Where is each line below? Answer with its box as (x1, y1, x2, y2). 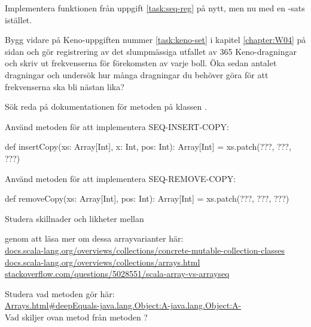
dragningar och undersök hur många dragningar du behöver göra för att (5, 68, 269, 81)
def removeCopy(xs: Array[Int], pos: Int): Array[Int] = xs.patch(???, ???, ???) (5, 192, 289, 205)
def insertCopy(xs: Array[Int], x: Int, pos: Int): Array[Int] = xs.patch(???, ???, (5, 140, 291, 153)
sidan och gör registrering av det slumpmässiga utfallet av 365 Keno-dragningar (5, 45, 297, 57)
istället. (5, 13, 32, 26)
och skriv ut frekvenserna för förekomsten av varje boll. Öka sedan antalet (5, 57, 277, 69)
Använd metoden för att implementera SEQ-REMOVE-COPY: (5, 172, 236, 184)
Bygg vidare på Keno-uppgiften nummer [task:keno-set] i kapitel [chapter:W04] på (5, 33, 306, 46)
